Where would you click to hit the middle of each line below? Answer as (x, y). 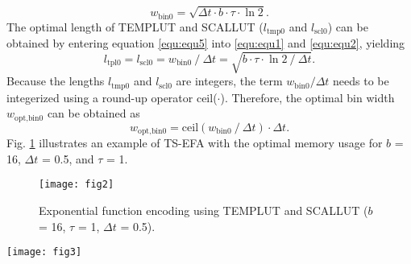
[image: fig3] (44, 252)
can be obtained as (93, 113)
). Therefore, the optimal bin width (307, 97)
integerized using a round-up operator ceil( (112, 97)
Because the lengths (56, 81)
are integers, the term (229, 81)
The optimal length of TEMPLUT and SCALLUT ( (135, 26)
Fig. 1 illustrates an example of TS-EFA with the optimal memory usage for (195, 143)
